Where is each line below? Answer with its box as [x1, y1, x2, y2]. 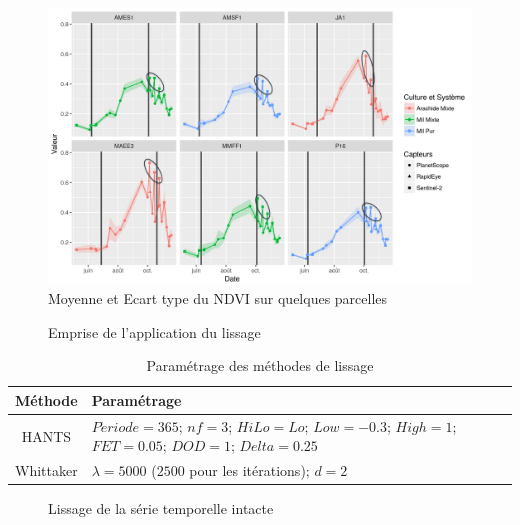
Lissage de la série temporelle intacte [48, 498, 274, 519]
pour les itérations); [189, 460, 310, 481]
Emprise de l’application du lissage [48, 321, 261, 342]
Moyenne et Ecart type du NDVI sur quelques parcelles [48, 288, 388, 309]
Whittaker [15, 460, 78, 481]
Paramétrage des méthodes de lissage [146, 355, 374, 376]
